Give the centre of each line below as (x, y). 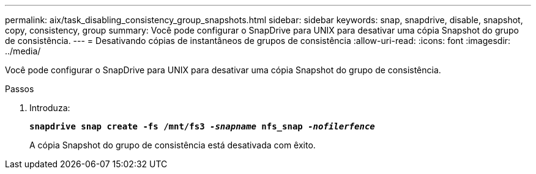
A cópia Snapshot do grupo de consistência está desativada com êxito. (173, 145)
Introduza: (50, 108)
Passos (20, 89)
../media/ (23, 51)
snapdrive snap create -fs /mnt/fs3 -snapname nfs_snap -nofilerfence (202, 126)
